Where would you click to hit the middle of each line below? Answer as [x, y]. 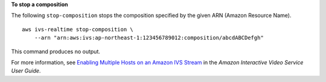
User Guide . [26, 71]
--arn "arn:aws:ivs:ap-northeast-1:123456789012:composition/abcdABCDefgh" [149, 38]
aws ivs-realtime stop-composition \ [78, 29]
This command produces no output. [56, 51]
